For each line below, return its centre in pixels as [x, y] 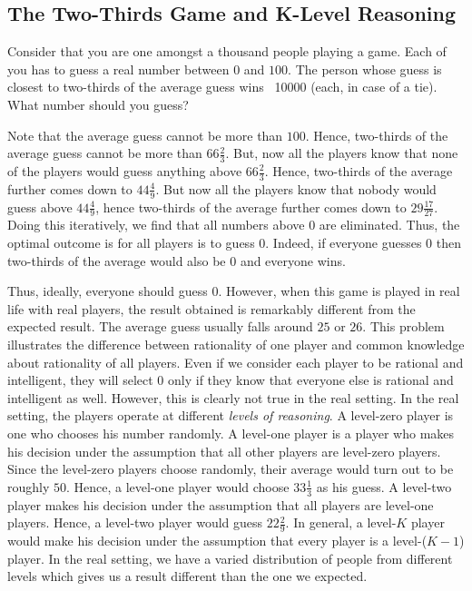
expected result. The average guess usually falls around [160, 326]
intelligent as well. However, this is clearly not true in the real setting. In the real [233, 397]
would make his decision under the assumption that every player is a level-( [217, 541]
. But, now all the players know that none [342, 153]
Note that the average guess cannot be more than [145, 135]
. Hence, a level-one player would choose [178, 486]
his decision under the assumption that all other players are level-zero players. [224, 451]
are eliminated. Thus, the [389, 225]
